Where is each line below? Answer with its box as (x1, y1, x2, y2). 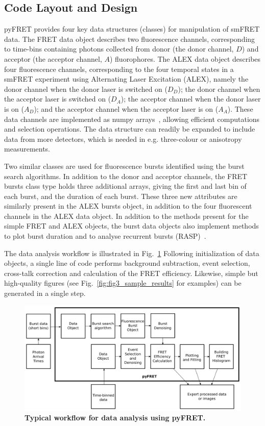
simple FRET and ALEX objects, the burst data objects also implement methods (4, 220, 259, 231)
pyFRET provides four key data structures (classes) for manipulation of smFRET (4, 23, 260, 34)
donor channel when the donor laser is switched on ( (4, 83, 168, 94)
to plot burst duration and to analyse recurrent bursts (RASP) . (4, 231, 206, 241)
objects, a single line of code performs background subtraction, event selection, (4, 258, 250, 268)
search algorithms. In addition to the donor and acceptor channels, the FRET (4, 170, 248, 181)
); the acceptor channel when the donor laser (121, 93, 261, 104)
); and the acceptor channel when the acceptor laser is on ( (34, 103, 219, 114)
